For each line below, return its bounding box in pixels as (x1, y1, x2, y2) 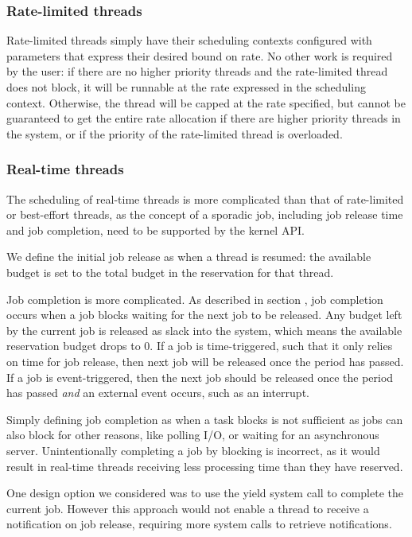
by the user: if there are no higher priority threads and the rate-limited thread (6, 63, 388, 80)
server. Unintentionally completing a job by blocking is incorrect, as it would (6, 442, 380, 458)
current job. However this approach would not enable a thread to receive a (6, 500, 369, 516)
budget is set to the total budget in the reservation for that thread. (6, 263, 334, 280)
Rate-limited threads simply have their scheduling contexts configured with (6, 32, 372, 49)
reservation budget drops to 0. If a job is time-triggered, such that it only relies (6, 337, 393, 354)
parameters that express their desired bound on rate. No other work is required (6, 47, 393, 64)
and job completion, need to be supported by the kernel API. (6, 221, 305, 238)
